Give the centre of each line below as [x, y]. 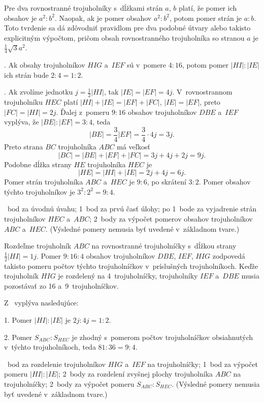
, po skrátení [167, 182]
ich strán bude [26, 74]
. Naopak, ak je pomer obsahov [103, 18]
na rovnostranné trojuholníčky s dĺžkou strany [164, 246]
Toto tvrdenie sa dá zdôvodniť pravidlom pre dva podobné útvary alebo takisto [127, 28]
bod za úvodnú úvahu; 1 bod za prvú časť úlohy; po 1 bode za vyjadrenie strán [132, 209]
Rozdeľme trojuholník [38, 246]
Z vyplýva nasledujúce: [41, 303]
